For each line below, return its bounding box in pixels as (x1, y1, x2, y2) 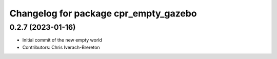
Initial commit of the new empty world (22, 37, 103, 43)
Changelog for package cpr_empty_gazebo (9, 8, 197, 19)
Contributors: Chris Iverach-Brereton (22, 44, 100, 50)
